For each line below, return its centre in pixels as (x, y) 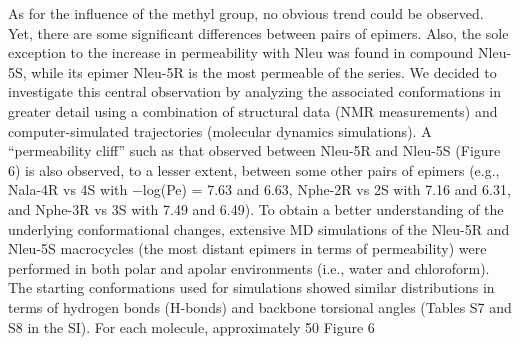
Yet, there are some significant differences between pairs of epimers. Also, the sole (258, 32)
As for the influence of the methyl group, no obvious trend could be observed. (246, 13)
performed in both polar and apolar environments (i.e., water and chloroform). (249, 267)
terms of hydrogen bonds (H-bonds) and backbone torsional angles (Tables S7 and (260, 306)
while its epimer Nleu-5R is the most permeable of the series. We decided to (264, 71)
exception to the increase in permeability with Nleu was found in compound (241, 52)
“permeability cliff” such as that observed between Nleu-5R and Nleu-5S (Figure (254, 150)
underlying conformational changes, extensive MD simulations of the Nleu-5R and (259, 228)
